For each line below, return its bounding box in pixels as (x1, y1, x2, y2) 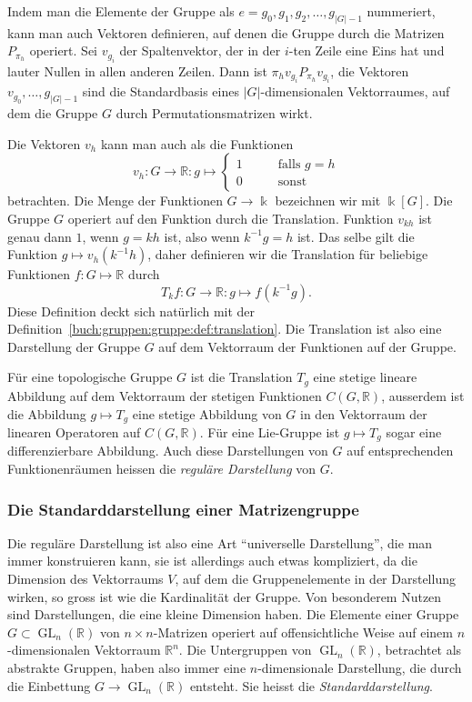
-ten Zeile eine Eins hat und (288, 41, 445, 60)
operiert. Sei (29, 41, 97, 60)
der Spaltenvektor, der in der (119, 41, 281, 60)
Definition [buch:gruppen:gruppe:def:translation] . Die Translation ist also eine (7, 319, 442, 338)
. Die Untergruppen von (178, 640, 312, 659)
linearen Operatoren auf (7, 422, 141, 441)
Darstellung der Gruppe (7, 336, 140, 356)
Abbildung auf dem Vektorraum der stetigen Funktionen (7, 386, 322, 405)
